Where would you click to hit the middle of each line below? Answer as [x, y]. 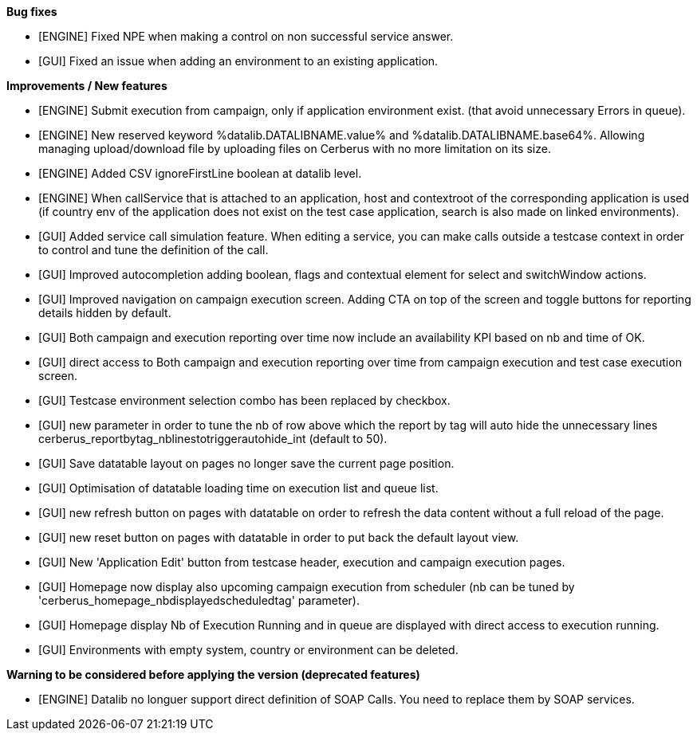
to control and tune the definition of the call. [154, 250]
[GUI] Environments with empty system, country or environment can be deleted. [248, 650]
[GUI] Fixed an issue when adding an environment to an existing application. [238, 61]
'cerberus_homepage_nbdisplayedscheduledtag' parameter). [199, 600]
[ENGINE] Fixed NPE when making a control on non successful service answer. [246, 36]
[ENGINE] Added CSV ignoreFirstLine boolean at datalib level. [200, 173]
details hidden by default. [105, 313]
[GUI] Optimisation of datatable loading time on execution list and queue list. [238, 488]
